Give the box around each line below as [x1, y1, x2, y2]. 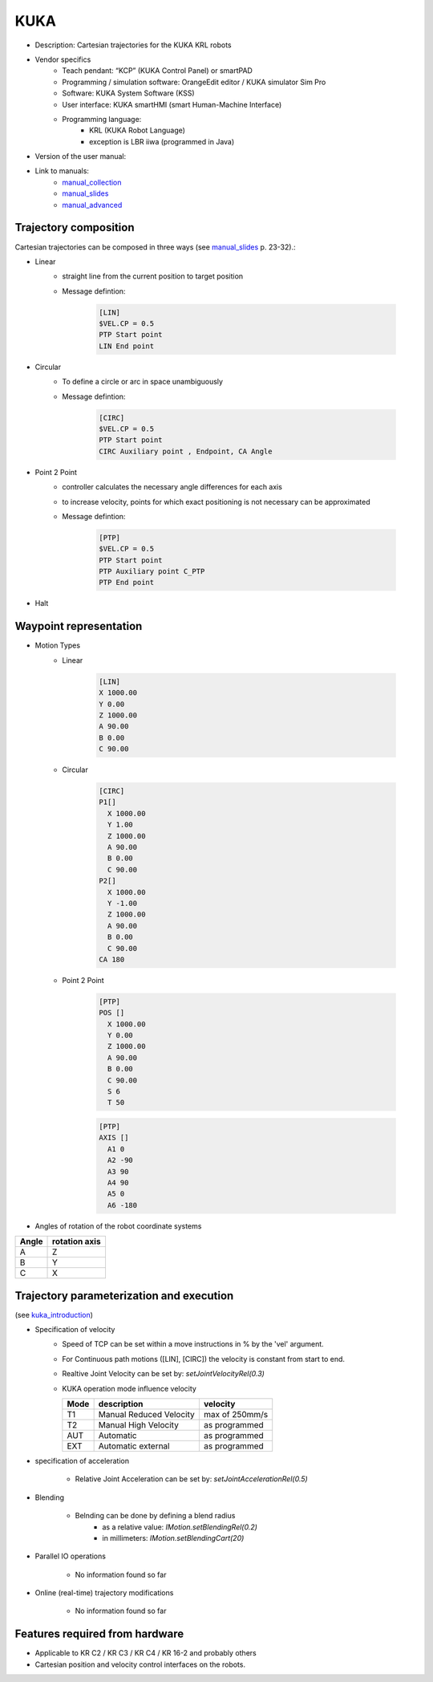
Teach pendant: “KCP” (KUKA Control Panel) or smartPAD [62, 66, 253, 75]
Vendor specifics [34, 55, 91, 64]
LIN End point [99, 341, 155, 351]
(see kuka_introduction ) [14, 1310, 94, 1319]
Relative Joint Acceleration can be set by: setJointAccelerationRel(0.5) [75, 1474, 308, 1484]
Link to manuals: [34, 166, 90, 176]
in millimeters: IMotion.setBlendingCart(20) [102, 1533, 245, 1542]
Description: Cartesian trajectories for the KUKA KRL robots [34, 40, 232, 50]
